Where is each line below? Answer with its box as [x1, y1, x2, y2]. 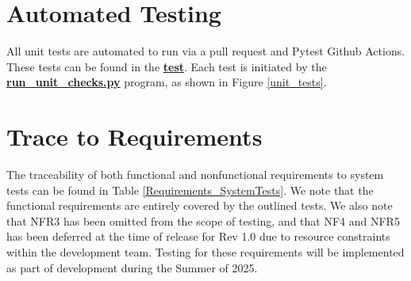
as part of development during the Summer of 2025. [6, 259, 258, 275]
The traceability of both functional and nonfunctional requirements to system [6, 166, 384, 183]
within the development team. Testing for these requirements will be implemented [6, 244, 405, 260]
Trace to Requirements [6, 120, 263, 153]
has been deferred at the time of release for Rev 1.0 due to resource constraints [6, 228, 390, 245]
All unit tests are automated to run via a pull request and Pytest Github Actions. [6, 43, 405, 59]
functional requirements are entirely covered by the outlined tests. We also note [6, 197, 393, 214]
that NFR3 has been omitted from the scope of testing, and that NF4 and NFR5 [6, 212, 400, 229]
